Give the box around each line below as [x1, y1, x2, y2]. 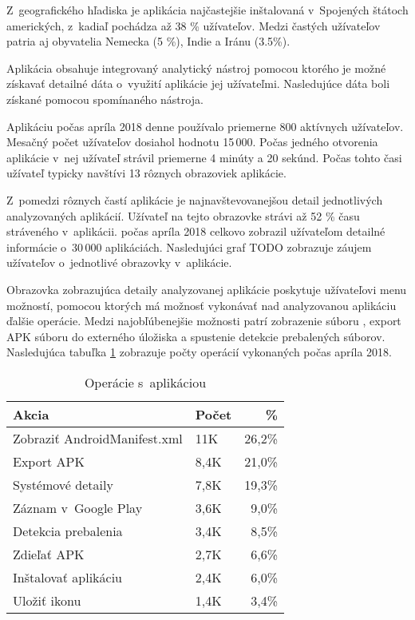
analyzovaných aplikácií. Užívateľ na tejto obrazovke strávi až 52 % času [6, 207, 360, 224]
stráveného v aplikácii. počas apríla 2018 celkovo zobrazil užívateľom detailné [6, 223, 385, 240]
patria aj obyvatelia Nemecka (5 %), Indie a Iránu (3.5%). [6, 33, 290, 50]
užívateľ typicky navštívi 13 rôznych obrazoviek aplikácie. [6, 165, 287, 181]
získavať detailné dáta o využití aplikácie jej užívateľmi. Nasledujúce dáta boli [6, 75, 390, 92]
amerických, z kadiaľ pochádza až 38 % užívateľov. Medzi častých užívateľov [6, 17, 381, 34]
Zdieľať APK [13, 544, 85, 563]
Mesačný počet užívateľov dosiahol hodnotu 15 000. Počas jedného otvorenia [6, 133, 378, 150]
